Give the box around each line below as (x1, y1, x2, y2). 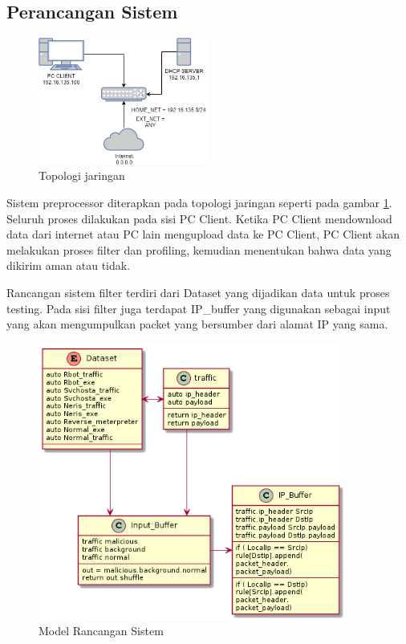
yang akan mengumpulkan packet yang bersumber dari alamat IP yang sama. (6, 316, 388, 332)
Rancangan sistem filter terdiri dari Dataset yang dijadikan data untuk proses (6, 283, 390, 300)
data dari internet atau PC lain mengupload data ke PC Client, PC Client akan (6, 226, 400, 243)
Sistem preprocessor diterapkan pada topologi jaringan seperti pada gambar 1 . (6, 194, 392, 210)
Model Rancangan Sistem (39, 622, 164, 639)
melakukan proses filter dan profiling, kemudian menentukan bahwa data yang (6, 241, 392, 258)
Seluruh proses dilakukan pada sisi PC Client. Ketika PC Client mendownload (6, 210, 392, 226)
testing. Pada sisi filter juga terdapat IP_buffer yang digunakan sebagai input (6, 300, 391, 316)
